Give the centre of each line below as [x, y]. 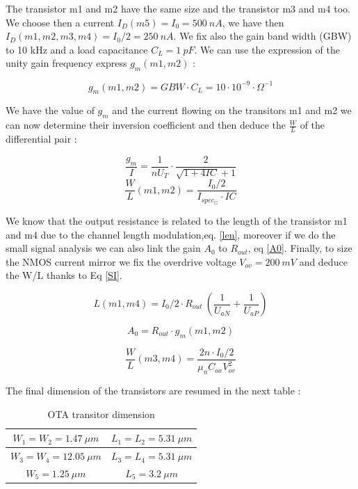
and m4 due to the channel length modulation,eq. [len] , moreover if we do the [171, 234]
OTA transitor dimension [101, 414]
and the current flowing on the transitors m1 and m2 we [232, 110]
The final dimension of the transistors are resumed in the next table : [153, 391]
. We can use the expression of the [267, 49]
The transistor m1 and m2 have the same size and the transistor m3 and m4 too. [178, 8]
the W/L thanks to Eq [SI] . [64, 275]
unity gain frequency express [66, 63]
